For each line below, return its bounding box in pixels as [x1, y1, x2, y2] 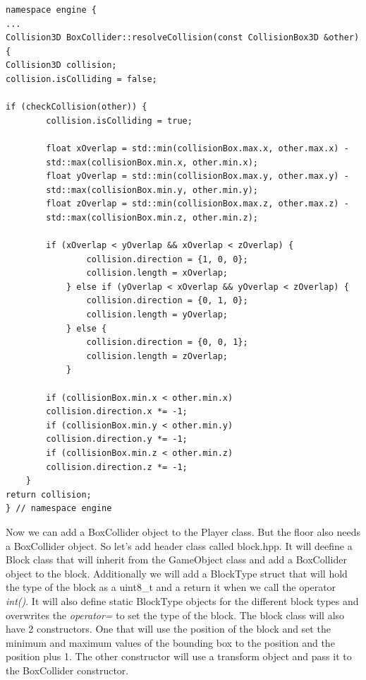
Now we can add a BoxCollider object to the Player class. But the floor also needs [6, 524, 361, 539]
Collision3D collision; [6, 60, 117, 71]
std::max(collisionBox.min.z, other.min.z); [46, 212, 258, 223]
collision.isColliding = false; [6, 74, 157, 84]
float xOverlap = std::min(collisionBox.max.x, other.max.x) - [46, 143, 349, 153]
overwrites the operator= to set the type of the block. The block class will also [6, 607, 345, 622]
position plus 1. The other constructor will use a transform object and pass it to [6, 649, 352, 664]
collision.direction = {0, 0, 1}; [86, 337, 248, 348]
